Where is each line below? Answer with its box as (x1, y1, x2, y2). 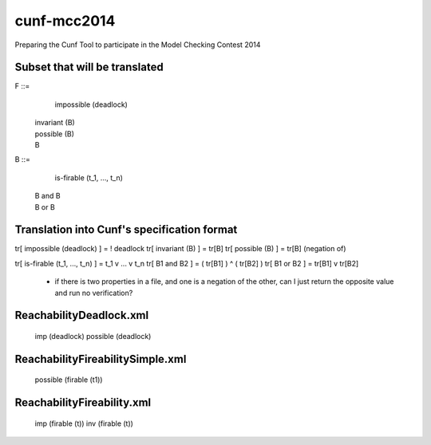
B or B (34, 202, 55, 211)
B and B (34, 191, 61, 201)
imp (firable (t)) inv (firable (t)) (34, 419, 133, 428)
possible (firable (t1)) (34, 375, 103, 384)
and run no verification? (54, 288, 133, 297)
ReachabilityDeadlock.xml (14, 309, 149, 322)
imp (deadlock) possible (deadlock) (34, 332, 152, 341)
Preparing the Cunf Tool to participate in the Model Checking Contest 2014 (14, 40, 261, 49)
